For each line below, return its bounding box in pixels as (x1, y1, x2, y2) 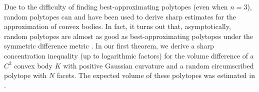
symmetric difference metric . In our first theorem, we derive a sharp (4, 40, 214, 51)
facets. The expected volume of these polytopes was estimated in (56, 70, 255, 80)
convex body (14, 60, 52, 70)
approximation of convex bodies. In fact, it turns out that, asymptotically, (4, 21, 231, 31)
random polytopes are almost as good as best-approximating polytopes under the (4, 30, 253, 41)
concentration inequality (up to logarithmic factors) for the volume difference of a (4, 50, 254, 60)
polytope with (4, 70, 47, 80)
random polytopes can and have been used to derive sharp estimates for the (4, 11, 236, 21)
